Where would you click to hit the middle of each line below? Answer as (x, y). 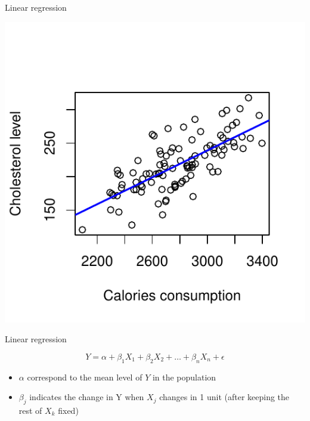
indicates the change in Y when (87, 397)
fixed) (68, 410)
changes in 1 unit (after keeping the (224, 397)
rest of (30, 410)
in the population (184, 377)
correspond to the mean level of (85, 377)
